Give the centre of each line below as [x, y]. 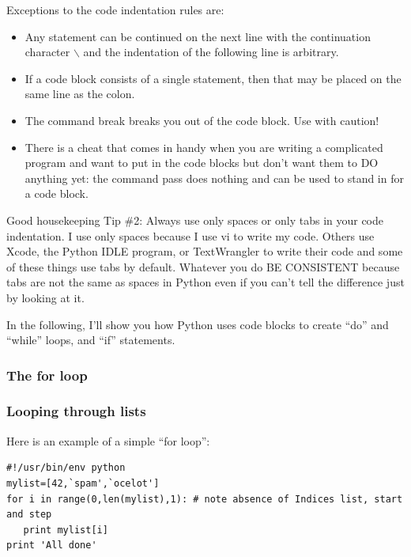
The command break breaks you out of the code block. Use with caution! [202, 120]
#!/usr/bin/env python [66, 468]
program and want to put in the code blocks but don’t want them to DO [202, 163]
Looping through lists [76, 411]
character [47, 52]
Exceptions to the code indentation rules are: [115, 9]
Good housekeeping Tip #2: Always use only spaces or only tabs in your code [195, 220]
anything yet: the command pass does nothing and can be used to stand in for [214, 178]
